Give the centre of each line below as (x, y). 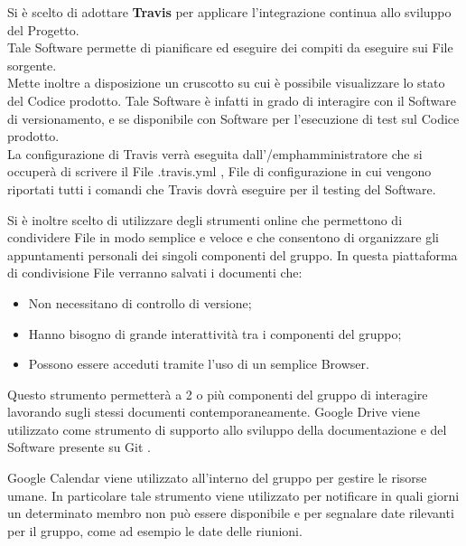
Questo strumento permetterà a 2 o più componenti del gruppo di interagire (218, 394)
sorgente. (32, 65)
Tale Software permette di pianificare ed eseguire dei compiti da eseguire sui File (230, 47)
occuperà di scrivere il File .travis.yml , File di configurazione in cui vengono (219, 171)
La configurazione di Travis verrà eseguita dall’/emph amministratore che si (215, 153)
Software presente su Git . (79, 447)
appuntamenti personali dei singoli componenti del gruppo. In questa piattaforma (233, 254)
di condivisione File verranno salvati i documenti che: (155, 273)
